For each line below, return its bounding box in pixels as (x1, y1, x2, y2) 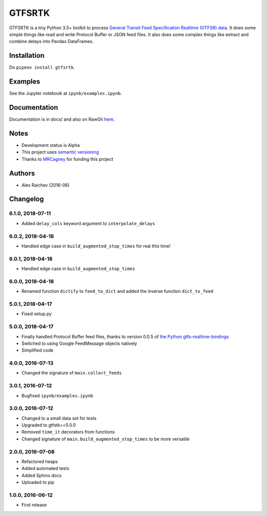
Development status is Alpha (21, 142, 80, 148)
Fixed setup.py (21, 311, 52, 317)
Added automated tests (21, 466, 69, 471)
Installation (9, 51, 44, 60)
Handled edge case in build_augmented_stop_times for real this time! (21, 243, 171, 249)
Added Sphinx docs (21, 472, 62, 478)
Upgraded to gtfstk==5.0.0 (21, 422, 76, 428)
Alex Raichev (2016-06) (21, 182, 70, 188)
